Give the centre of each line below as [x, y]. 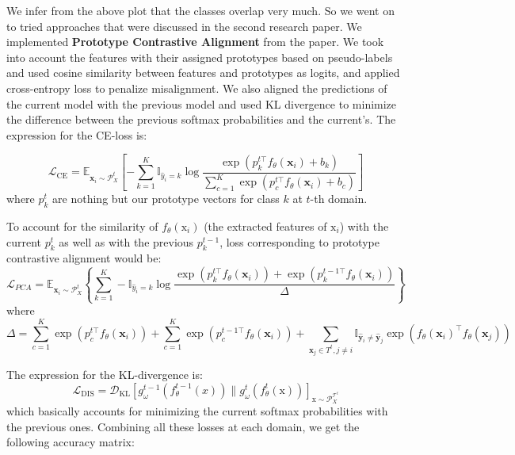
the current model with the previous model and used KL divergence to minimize [202, 103]
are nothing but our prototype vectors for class [166, 199]
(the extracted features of [265, 226]
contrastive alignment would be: [84, 258]
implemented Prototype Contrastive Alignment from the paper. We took [195, 42]
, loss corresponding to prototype [299, 241]
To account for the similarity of [82, 226]
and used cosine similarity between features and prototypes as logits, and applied [203, 73]
